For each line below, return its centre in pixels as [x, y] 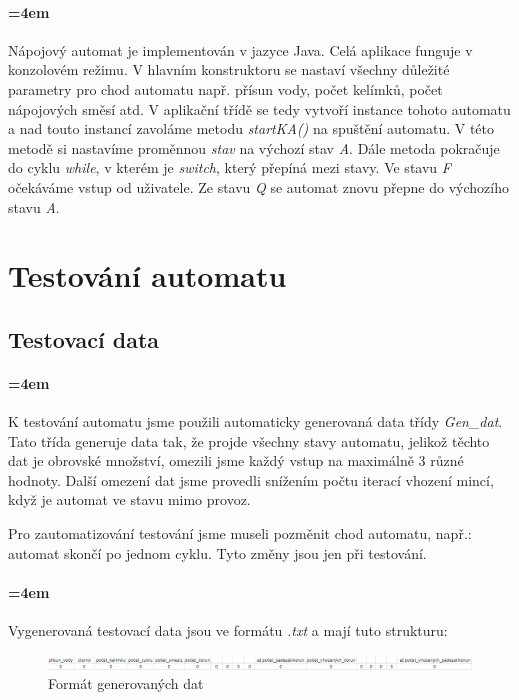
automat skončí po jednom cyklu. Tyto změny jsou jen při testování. [217, 552]
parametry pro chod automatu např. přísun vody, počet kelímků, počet [225, 88]
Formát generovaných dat [126, 683]
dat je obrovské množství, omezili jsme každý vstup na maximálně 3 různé [236, 460]
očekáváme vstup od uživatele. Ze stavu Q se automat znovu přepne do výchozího [258, 186]
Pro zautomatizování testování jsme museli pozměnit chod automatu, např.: [240, 533]
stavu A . [34, 206]
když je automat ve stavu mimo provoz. [129, 499]
